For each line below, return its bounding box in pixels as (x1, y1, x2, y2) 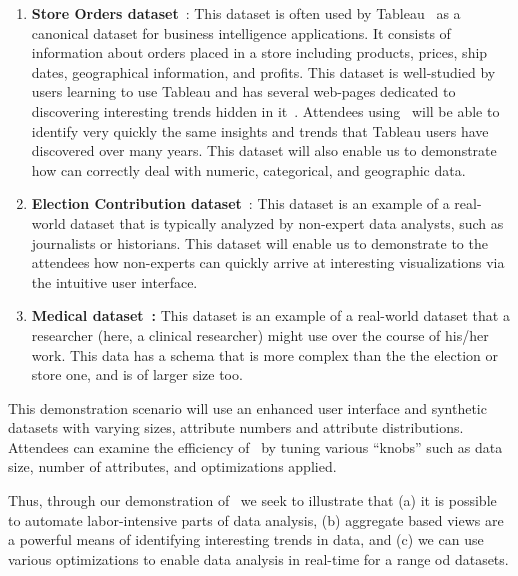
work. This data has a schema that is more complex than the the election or (31, 344, 499, 365)
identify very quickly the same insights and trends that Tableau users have (31, 120, 489, 141)
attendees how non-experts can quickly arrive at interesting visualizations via (31, 252, 505, 273)
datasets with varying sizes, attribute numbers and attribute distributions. (8, 417, 464, 438)
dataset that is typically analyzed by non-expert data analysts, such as (70, 212, 504, 233)
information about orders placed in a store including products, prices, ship (31, 42, 488, 63)
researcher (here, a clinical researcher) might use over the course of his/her (31, 324, 489, 345)
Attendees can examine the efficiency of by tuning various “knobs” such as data (8, 436, 503, 457)
